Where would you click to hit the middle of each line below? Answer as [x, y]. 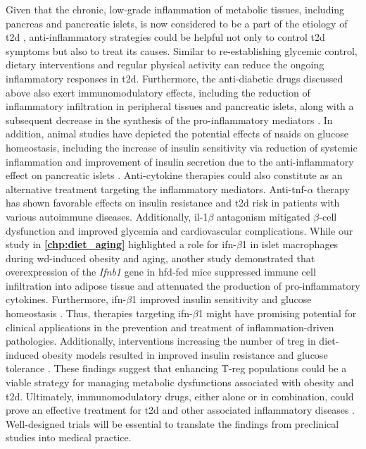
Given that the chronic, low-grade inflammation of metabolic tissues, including [175, 9]
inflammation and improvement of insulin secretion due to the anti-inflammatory [180, 161]
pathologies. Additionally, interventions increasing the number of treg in [161, 341]
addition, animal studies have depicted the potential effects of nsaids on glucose [177, 134]
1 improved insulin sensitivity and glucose [222, 299]
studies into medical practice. [69, 437]
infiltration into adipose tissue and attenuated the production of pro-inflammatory [183, 285]
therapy [333, 189]
